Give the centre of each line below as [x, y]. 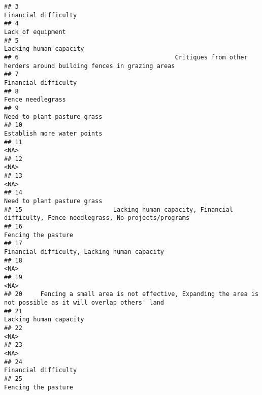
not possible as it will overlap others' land [84, 302]
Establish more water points [53, 133]
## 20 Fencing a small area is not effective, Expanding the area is [132, 294]
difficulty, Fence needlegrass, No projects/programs [97, 218]
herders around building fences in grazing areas [90, 66]
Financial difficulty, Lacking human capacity [84, 252]
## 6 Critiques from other [126, 57]
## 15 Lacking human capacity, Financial [119, 209]
